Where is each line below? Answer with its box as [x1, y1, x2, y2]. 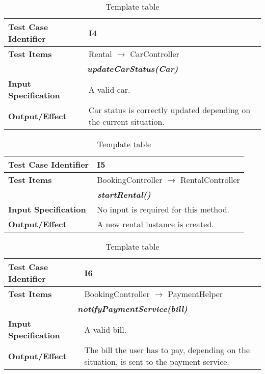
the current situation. [88, 116, 165, 127]
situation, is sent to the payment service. [84, 356, 229, 367]
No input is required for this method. [97, 203, 230, 215]
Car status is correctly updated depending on [88, 104, 251, 116]
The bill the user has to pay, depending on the [84, 344, 250, 356]
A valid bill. [84, 323, 127, 335]
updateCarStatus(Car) [87, 63, 178, 74]
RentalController [180, 174, 240, 185]
